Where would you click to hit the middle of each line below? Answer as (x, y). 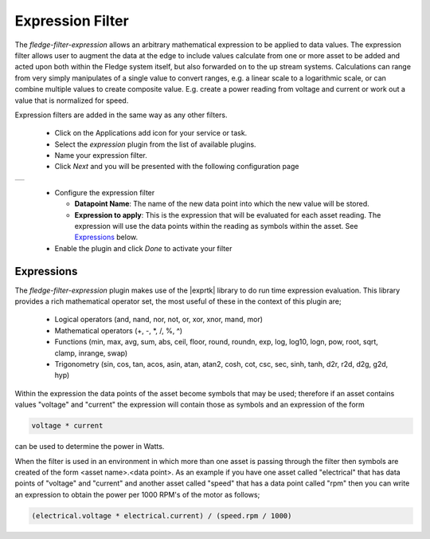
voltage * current (67, 426)
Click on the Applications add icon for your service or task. (151, 133)
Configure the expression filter (105, 192)
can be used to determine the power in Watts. (90, 447)
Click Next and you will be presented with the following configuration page (177, 167)
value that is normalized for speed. (72, 100)
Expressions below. (106, 237)
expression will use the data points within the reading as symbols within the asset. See (216, 226)
